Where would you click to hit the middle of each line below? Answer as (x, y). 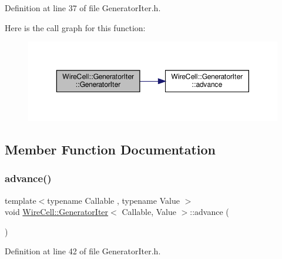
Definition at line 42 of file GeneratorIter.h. (83, 251)
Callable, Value (149, 212)
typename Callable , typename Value (113, 200)
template (21, 200)
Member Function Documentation (110, 149)
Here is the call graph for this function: (75, 27)
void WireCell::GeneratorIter (57, 212)
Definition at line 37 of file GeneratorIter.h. (83, 8)
